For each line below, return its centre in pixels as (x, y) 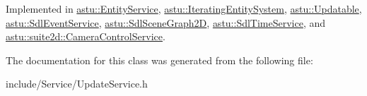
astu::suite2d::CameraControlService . (86, 36)
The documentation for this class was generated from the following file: (159, 60)
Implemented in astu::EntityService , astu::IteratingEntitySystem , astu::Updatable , (184, 8)
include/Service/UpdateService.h (77, 84)
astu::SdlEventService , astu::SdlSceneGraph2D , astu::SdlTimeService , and (166, 22)
